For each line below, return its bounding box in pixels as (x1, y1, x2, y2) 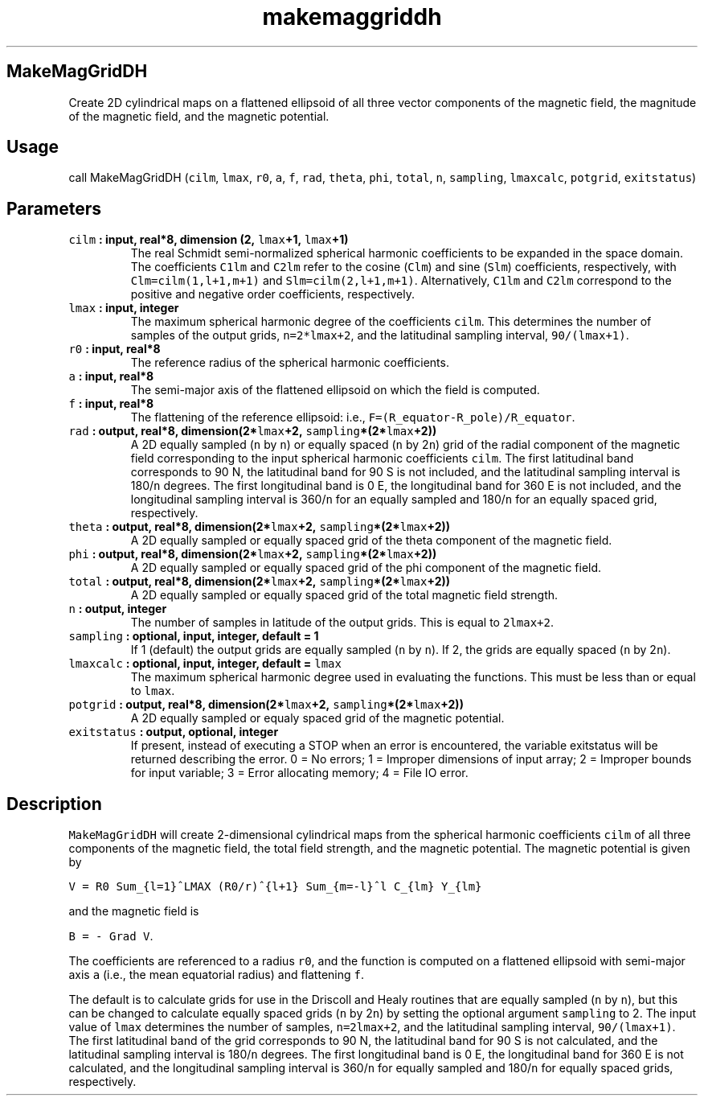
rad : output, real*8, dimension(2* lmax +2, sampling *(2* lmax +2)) (68, 424, 437, 438)
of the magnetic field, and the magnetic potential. (68, 109, 329, 123)
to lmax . (130, 684, 175, 698)
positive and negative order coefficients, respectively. (130, 287, 415, 302)
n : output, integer (68, 602, 167, 616)
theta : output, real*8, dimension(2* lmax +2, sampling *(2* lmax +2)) (68, 520, 451, 534)
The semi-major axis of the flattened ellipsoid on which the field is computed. (130, 383, 540, 397)
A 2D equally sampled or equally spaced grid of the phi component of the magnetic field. (130, 561, 602, 575)
